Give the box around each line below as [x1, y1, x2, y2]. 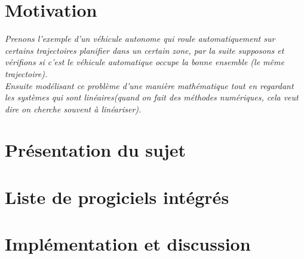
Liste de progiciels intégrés [5, 184, 229, 209]
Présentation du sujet [5, 138, 186, 162]
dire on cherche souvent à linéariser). [5, 102, 142, 115]
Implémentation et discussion [5, 231, 251, 256]
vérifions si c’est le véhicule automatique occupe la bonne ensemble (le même [5, 56, 284, 68]
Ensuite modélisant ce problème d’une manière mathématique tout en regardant [5, 79, 294, 92]
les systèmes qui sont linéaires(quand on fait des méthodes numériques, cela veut [5, 91, 299, 103]
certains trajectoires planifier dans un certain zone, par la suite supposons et [5, 44, 284, 56]
